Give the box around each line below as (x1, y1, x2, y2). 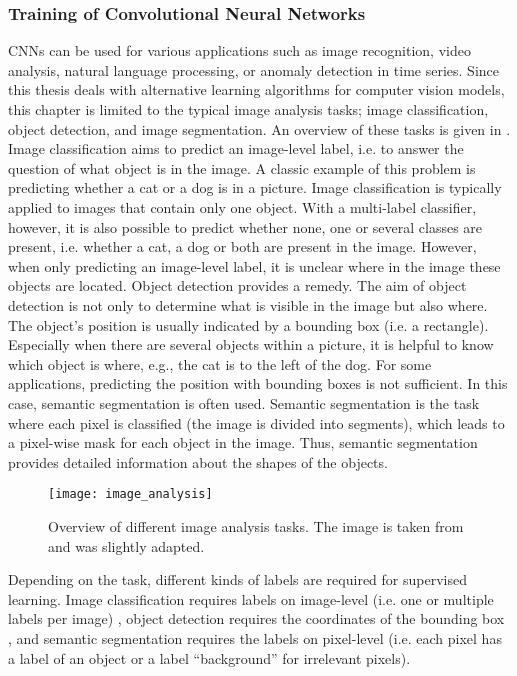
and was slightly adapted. (48, 535, 205, 556)
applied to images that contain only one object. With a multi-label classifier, (8, 196, 477, 217)
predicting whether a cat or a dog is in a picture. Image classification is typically (8, 177, 502, 198)
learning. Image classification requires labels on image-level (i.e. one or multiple (8, 588, 494, 609)
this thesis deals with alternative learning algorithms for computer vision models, (8, 79, 505, 100)
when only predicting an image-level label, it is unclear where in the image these (8, 255, 501, 276)
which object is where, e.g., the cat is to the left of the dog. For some (8, 353, 432, 374)
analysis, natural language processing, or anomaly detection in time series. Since (8, 59, 500, 80)
